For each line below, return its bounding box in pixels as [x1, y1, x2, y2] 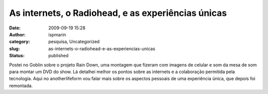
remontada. [9, 83, 33, 89]
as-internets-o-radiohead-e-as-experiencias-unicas [48, 45, 156, 52]
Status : [9, 53, 25, 59]
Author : [9, 31, 26, 37]
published [48, 53, 69, 59]
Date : [9, 25, 21, 31]
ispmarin [48, 31, 67, 37]
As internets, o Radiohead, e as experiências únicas [9, 7, 227, 18]
